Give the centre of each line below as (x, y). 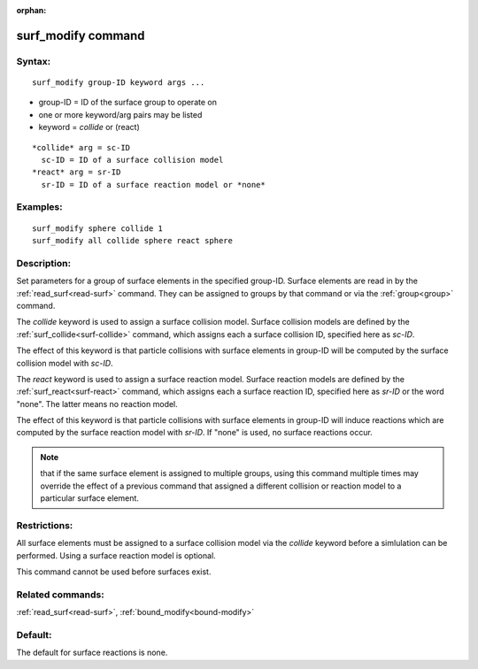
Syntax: (34, 61)
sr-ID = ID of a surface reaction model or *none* (153, 185)
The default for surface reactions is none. (92, 653)
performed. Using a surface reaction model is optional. (116, 555)
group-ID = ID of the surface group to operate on (127, 103)
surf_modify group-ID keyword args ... (119, 82)
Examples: (39, 207)
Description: (43, 263)
